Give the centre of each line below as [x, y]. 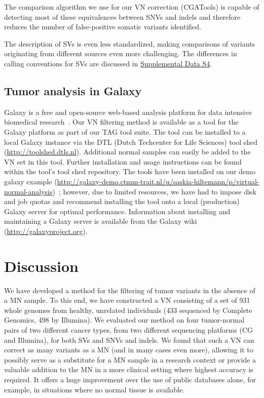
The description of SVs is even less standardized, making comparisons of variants [130, 43]
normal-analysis [28, 191]
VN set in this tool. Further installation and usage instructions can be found [123, 161]
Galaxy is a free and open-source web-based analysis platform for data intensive [128, 112]
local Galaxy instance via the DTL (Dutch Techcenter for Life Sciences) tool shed [131, 142]
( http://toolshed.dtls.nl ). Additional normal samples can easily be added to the [127, 152]
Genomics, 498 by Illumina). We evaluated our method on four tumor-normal [124, 320]
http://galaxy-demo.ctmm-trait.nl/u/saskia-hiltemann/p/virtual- [158, 181]
